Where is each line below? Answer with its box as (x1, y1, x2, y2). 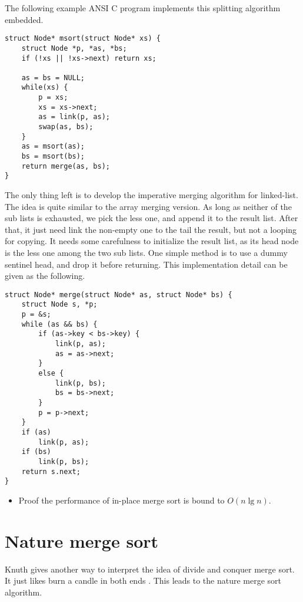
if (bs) (21, 448, 51, 456)
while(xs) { (21, 83, 68, 92)
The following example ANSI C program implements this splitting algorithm (5, 2, 281, 14)
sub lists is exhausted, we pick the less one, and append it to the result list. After (5, 212, 298, 224)
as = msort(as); (21, 142, 85, 151)
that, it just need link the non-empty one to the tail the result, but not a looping (5, 223, 297, 235)
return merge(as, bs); (21, 162, 110, 170)
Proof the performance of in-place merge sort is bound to (18, 494, 225, 506)
